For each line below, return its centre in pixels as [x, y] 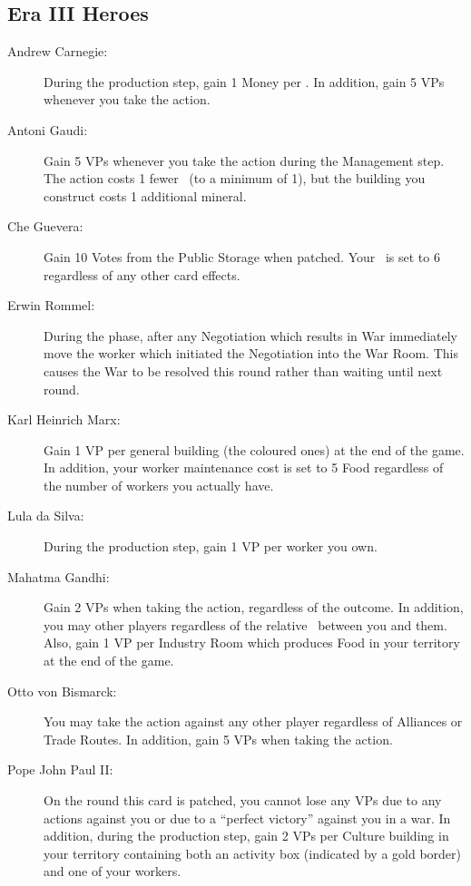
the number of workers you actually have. [159, 485]
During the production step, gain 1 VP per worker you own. [211, 546]
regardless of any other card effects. [142, 274]
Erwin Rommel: [51, 305]
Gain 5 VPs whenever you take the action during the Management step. [244, 160]
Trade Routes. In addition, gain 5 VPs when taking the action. [218, 739]
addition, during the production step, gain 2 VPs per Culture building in [246, 836]
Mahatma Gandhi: [59, 576]
